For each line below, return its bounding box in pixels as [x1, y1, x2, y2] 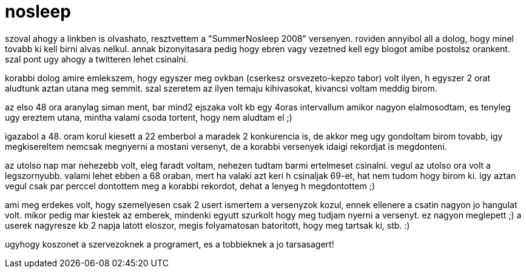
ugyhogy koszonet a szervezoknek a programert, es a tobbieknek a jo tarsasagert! [5, 238, 334, 249]
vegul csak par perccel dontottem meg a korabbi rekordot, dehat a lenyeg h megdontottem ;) [5, 180, 376, 191]
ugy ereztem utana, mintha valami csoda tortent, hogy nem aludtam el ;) [5, 112, 292, 123]
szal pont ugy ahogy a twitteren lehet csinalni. [5, 53, 189, 64]
